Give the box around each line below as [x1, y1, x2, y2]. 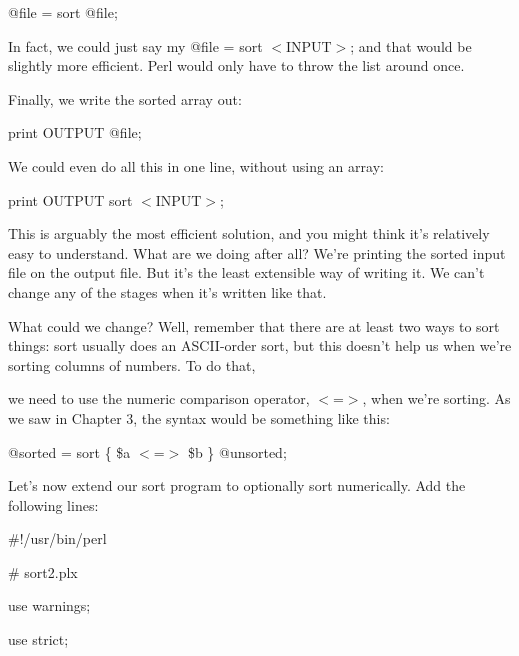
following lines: [8, 494, 99, 515]
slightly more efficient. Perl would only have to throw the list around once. [8, 55, 465, 76]
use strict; [8, 629, 69, 650]
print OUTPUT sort [8, 189, 133, 210]
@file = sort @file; [8, 2, 118, 22]
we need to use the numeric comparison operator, [8, 388, 310, 409]
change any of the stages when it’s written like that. [8, 281, 327, 302]
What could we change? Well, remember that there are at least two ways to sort [8, 315, 500, 336]
